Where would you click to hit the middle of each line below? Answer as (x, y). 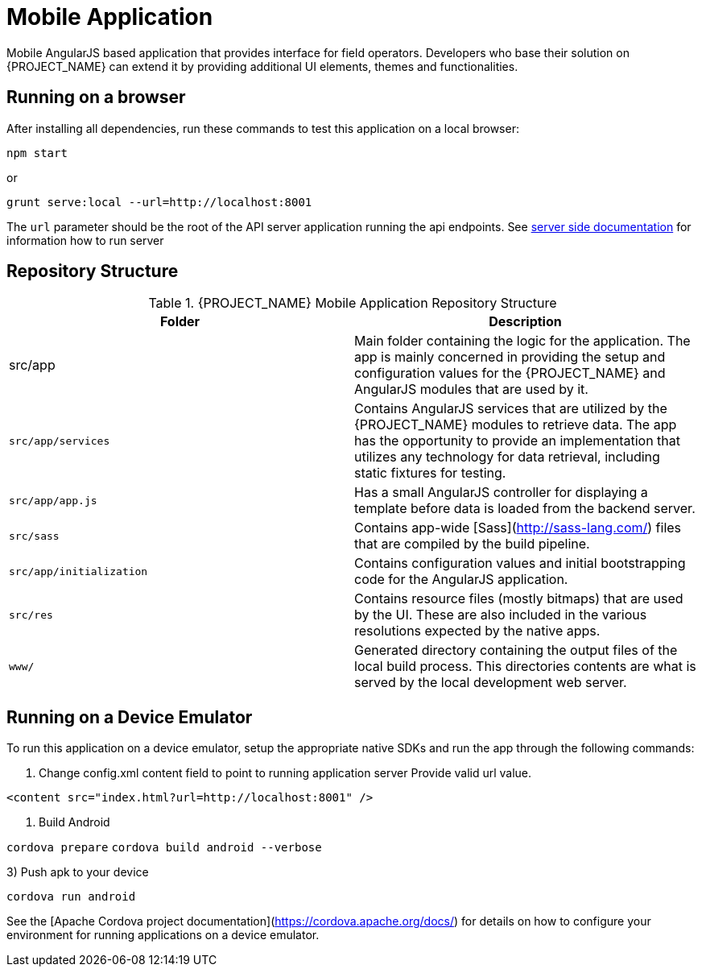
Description (525, 322)
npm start (37, 153)
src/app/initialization (78, 571)
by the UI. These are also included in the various (501, 615)
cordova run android (71, 897)
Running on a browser (96, 97)
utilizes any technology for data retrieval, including (507, 457)
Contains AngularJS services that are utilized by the (511, 409)
